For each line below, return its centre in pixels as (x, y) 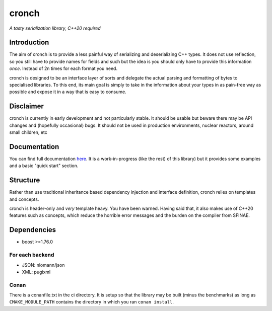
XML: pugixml (36, 272)
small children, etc (28, 132)
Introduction (29, 43)
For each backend (32, 255)
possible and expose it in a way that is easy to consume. (68, 92)
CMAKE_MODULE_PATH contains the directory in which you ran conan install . (91, 302)
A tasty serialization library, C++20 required (55, 28)
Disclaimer (26, 106)
